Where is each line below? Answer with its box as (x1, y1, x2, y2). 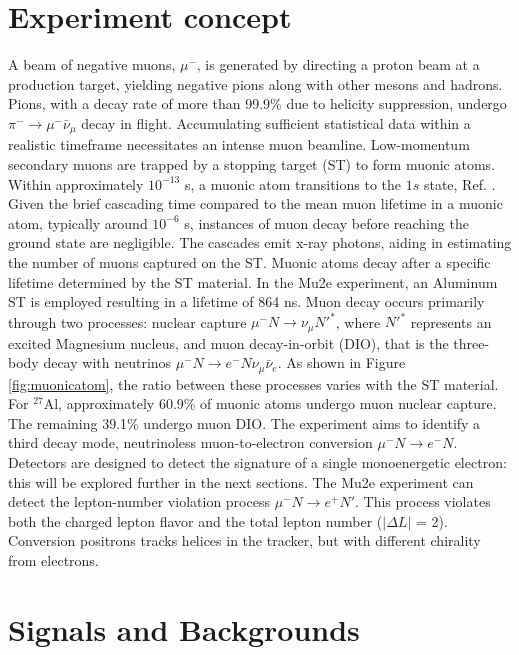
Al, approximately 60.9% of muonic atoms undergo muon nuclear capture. (43, 393, 497, 414)
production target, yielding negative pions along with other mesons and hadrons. (8, 73, 503, 94)
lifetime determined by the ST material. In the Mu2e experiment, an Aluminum (8, 271, 498, 292)
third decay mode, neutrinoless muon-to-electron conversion (8, 432, 373, 453)
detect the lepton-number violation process (8, 491, 270, 512)
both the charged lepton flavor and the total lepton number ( (8, 510, 383, 531)
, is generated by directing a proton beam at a (196, 54, 480, 75)
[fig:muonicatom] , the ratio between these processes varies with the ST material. (8, 373, 499, 394)
